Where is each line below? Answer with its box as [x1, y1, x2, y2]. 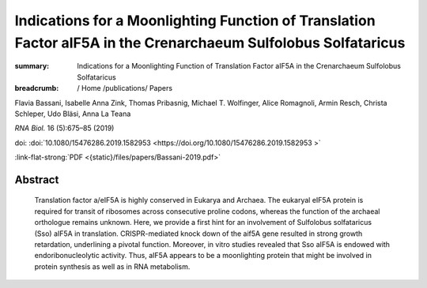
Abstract [14, 173, 59, 186]
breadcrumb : [14, 84, 59, 93]
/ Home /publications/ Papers [77, 84, 173, 93]
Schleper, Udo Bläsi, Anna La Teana [14, 109, 131, 118]
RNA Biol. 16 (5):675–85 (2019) [14, 123, 115, 133]
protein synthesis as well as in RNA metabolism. [34, 261, 191, 271]
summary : [14, 62, 50, 71]
